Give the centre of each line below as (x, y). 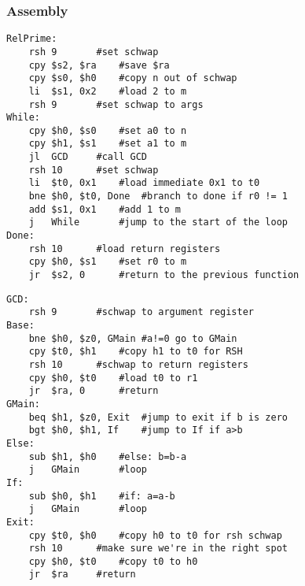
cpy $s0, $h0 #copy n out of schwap (133, 78)
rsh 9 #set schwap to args (116, 104)
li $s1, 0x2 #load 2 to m (108, 91)
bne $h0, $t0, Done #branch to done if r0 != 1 (158, 197)
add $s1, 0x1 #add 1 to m (105, 209)
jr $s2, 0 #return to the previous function (164, 275)
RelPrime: (32, 39)
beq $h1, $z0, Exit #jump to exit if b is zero (158, 417)
